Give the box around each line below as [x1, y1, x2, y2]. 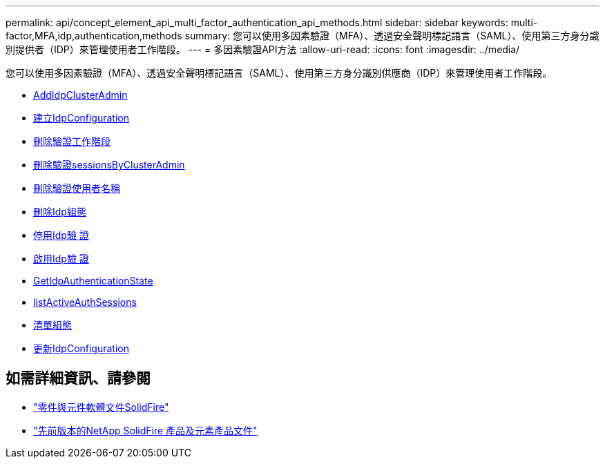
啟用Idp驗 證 [33, 253, 89, 264]
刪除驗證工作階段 [33, 135, 111, 147]
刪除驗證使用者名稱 [33, 182, 120, 194]
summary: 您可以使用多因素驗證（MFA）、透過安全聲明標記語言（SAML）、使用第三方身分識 [184, 30, 599, 41]
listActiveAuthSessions [33, 296, 137, 308]
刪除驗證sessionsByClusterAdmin [33, 159, 185, 171]
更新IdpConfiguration [33, 342, 130, 354]
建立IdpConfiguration [33, 112, 130, 124]
